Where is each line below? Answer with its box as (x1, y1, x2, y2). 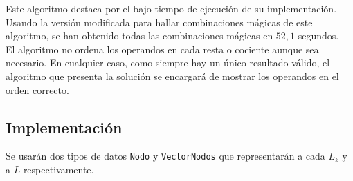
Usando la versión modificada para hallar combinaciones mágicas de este (6, 15, 313, 29)
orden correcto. (6, 82, 69, 97)
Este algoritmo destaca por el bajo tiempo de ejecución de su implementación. (6, 1, 337, 15)
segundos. (298, 28, 339, 43)
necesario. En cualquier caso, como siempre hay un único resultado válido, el (6, 55, 330, 70)
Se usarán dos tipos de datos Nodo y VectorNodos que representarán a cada (6, 149, 325, 163)
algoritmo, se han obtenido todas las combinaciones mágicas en (6, 28, 273, 43)
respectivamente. (23, 162, 94, 177)
